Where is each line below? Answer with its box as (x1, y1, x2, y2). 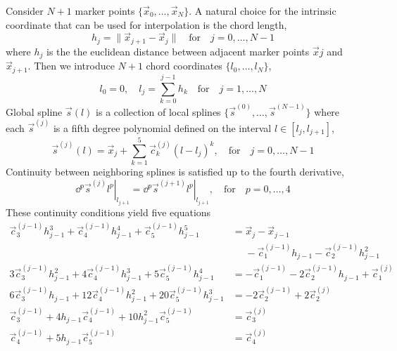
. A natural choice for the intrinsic (189, 4, 336, 18)
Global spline (6, 104, 63, 119)
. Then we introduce (27, 58, 115, 73)
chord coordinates (146, 58, 222, 73)
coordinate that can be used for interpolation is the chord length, (6, 17, 287, 32)
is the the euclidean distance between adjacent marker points (46, 44, 310, 58)
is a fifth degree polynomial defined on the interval (53, 120, 272, 135)
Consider (6, 4, 44, 18)
